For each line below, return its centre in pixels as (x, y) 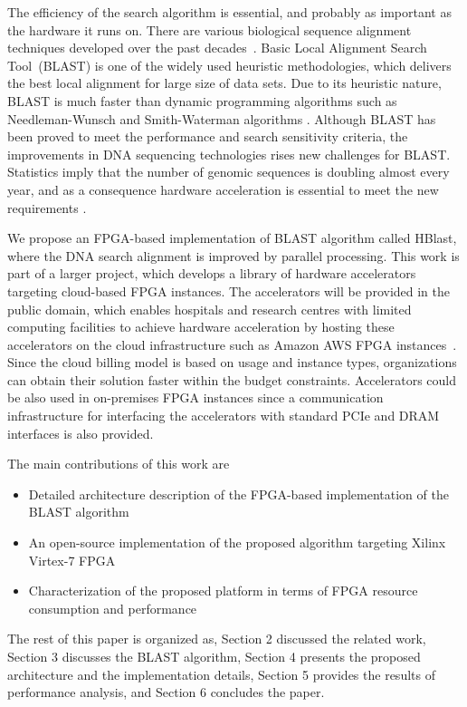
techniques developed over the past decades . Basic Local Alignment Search (217, 48)
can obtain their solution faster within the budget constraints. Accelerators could (232, 379)
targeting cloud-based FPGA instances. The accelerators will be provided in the (229, 291)
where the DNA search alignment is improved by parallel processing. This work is (233, 255)
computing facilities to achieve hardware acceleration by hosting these (201, 327)
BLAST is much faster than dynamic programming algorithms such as (202, 100)
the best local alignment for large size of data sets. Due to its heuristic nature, (224, 83)
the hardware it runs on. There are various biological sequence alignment (210, 29)
